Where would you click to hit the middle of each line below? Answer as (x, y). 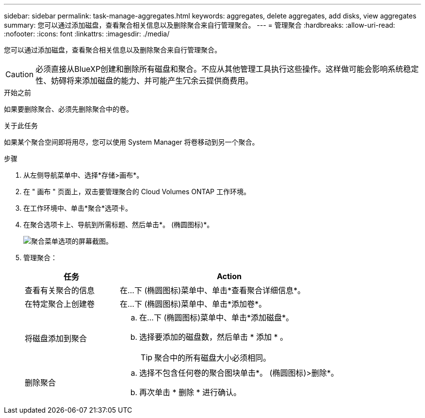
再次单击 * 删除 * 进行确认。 (190, 392)
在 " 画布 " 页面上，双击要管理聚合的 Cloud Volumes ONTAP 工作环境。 (137, 192)
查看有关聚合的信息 (60, 290)
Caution (20, 74)
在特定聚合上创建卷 (60, 304)
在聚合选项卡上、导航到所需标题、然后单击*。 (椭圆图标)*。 (119, 225)
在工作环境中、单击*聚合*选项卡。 (78, 208)
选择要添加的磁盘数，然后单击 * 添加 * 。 (214, 337)
